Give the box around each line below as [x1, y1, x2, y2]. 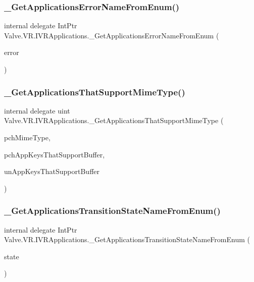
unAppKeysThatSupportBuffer [4, 166, 100, 177]
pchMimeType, [4, 132, 50, 142]
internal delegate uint [4, 105, 70, 116]
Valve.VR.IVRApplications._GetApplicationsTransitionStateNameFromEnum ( [4, 234, 250, 245]
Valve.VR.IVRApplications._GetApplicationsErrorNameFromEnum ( [4, 30, 219, 40]
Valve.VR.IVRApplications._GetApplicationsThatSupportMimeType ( [4, 115, 224, 126]
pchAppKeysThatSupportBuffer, [4, 149, 105, 159]
